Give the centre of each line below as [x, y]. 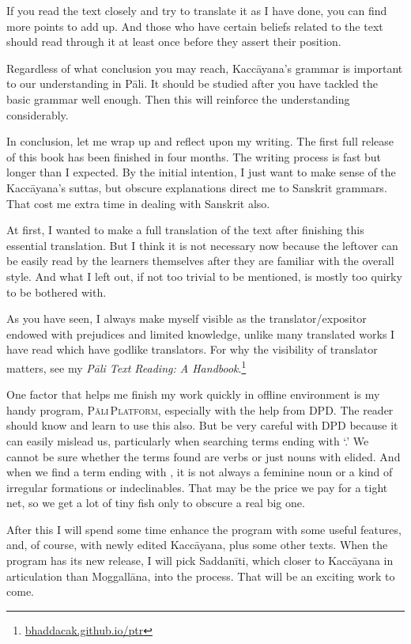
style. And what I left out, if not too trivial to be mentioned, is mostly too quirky [204, 276]
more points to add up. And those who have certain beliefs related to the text [195, 26]
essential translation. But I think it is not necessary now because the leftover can [202, 245]
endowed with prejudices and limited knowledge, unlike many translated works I [201, 333]
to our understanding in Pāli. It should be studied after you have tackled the [192, 83]
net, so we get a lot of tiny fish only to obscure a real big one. [156, 503]
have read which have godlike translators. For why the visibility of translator [192, 349]
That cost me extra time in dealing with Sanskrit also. [138, 203]
